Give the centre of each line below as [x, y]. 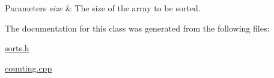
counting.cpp [29, 68]
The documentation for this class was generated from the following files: [137, 28]
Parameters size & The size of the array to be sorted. [103, 8]
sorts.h [17, 48]
